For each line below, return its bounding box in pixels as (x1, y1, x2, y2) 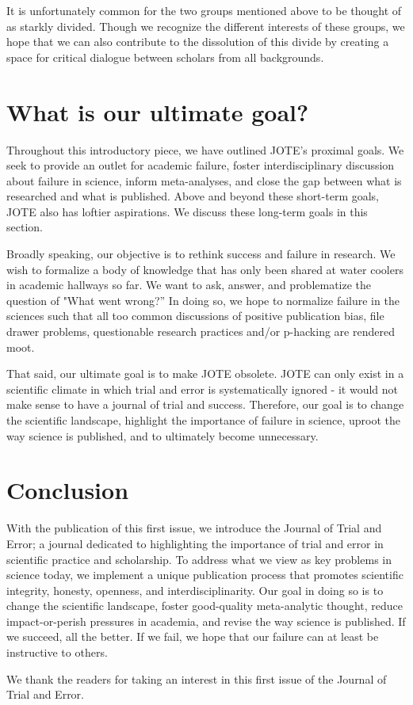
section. (6, 219, 43, 235)
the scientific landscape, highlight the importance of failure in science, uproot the (6, 412, 400, 428)
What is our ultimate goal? (6, 95, 309, 128)
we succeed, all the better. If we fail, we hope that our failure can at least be (6, 628, 379, 645)
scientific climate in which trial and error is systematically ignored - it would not (6, 380, 398, 397)
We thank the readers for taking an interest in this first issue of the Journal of (6, 670, 387, 687)
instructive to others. (6, 644, 108, 661)
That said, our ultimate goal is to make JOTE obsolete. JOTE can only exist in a (6, 365, 404, 382)
